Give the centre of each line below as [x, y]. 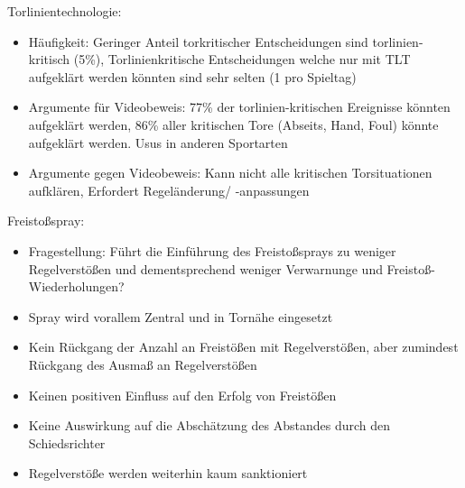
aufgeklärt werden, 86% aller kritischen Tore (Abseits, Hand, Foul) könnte [233, 124]
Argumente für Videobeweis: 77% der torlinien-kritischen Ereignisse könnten [239, 107]
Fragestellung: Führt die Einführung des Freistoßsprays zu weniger [212, 250]
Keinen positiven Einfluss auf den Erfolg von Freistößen [182, 395]
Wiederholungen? [76, 286]
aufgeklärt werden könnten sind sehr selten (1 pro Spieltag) [192, 76]
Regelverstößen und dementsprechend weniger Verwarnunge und [205, 268]
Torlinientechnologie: [65, 11]
